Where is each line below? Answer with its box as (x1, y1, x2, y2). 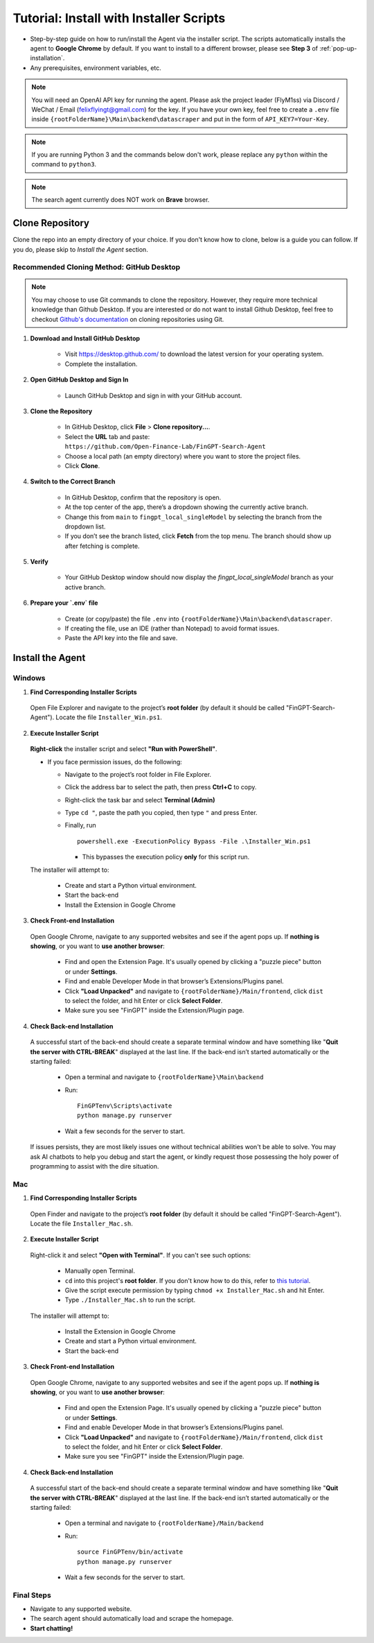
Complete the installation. (64, 359, 138, 368)
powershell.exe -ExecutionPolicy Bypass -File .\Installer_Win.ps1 (77, 837, 311, 845)
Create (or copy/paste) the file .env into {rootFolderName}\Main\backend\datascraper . (64, 614, 332, 623)
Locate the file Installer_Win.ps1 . (55, 713, 163, 721)
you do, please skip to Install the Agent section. (12, 245, 148, 253)
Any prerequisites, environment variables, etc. (30, 63, 162, 72)
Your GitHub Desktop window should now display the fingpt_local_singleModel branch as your (64, 573, 334, 582)
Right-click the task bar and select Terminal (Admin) (64, 795, 215, 804)
